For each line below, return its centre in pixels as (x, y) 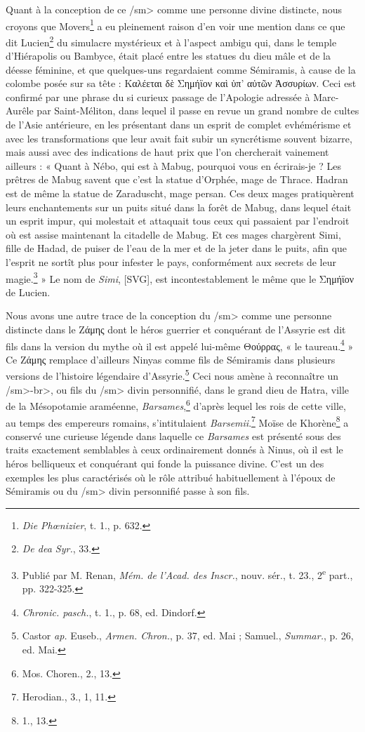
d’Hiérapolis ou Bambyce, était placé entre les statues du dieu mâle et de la (168, 56)
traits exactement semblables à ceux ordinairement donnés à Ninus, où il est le (174, 450)
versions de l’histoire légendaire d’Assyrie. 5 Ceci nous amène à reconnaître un (172, 375)
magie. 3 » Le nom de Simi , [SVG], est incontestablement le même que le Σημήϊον (180, 277)
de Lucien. (28, 292)
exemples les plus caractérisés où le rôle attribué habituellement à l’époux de (171, 477)
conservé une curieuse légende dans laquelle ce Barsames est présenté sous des (173, 435)
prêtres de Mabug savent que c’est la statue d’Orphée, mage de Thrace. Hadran (177, 179)
